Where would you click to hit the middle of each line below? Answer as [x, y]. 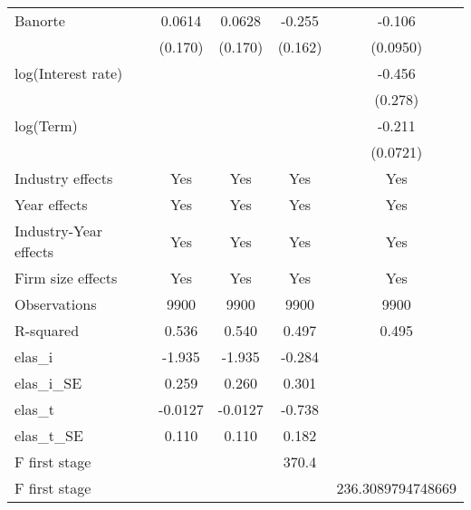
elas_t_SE [49, 435]
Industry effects [64, 178]
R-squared [47, 330]
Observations [56, 304]
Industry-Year [59, 231]
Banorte [40, 20]
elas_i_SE [48, 383]
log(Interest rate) [69, 73]
